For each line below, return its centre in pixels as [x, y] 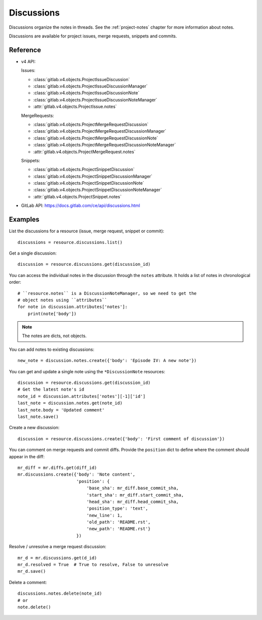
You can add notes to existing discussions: [52, 349]
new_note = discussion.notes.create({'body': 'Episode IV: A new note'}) [107, 361]
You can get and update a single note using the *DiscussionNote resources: [87, 371]
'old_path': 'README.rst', [119, 522]
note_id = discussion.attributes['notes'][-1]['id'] [82, 396]
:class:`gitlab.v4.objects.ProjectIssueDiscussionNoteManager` [95, 100]
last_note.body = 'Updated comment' [61, 410]
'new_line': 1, [105, 515]
